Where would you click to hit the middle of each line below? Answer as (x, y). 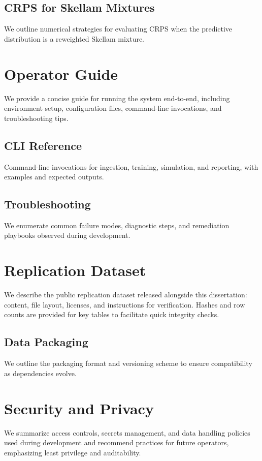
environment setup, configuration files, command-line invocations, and (113, 108)
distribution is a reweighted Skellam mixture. (74, 38)
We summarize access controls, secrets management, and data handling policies (127, 432)
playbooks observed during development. (67, 235)
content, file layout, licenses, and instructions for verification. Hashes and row (125, 304)
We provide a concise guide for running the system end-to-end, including (117, 98)
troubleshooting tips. (36, 118)
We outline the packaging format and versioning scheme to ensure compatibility (128, 363)
